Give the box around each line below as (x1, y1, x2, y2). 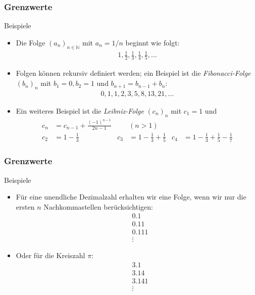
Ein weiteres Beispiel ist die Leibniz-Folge (16, 105, 144, 116)
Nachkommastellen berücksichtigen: (43, 201, 153, 212)
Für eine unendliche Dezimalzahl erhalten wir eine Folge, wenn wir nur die (16, 191, 246, 202)
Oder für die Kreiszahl (16, 250, 85, 261)
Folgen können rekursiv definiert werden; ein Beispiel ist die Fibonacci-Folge (16, 68, 251, 78)
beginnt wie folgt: (125, 37, 180, 47)
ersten (16, 201, 35, 212)
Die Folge (16, 37, 45, 47)
